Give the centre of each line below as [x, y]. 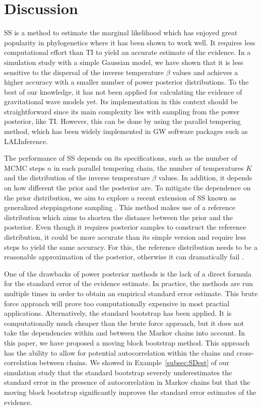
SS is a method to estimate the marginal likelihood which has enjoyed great [121, 32]
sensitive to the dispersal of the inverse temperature [84, 72]
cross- [245, 352]
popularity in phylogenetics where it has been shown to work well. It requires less [130, 42]
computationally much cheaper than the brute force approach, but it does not [124, 323]
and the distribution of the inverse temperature [77, 178]
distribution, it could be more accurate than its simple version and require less [125, 237]
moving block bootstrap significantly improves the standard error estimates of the [130, 392]
